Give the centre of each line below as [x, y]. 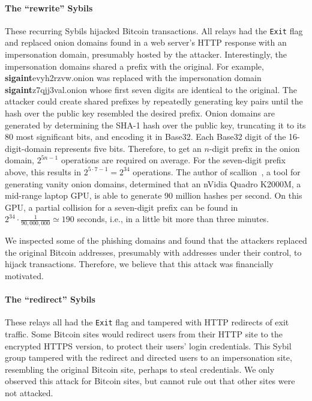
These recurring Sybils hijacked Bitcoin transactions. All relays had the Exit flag [154, 30]
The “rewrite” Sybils [49, 8]
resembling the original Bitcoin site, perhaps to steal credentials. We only [140, 369]
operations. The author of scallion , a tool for [217, 171]
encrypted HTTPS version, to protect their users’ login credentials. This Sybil [148, 345]
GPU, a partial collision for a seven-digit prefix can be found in [121, 207]
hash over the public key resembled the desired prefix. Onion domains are [140, 113]
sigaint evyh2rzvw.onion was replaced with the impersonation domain [133, 78]
